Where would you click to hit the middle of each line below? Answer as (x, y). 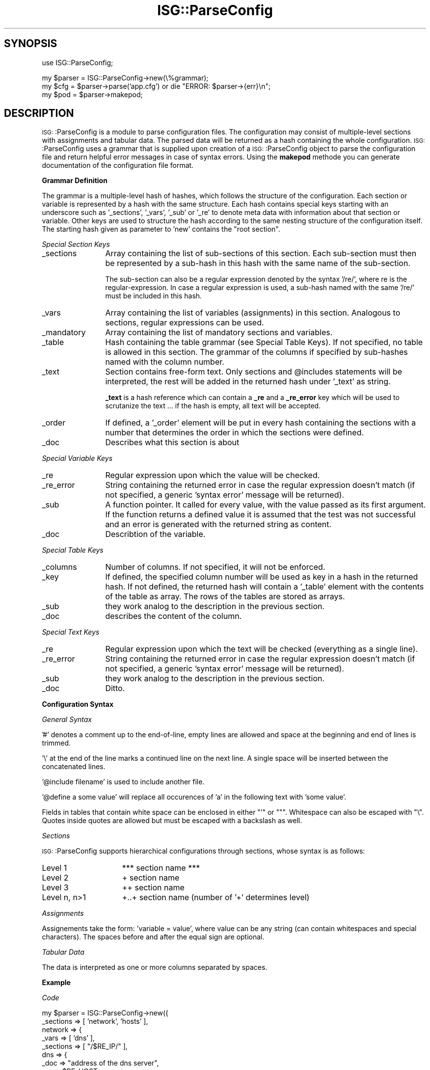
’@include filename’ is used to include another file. (123, 782)
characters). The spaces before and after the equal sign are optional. (153, 937)
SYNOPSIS (31, 44)
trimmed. (56, 743)
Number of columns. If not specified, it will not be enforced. (215, 567)
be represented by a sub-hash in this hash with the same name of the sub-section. (258, 263)
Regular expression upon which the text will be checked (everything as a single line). (261, 649)
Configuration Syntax (78, 704)
